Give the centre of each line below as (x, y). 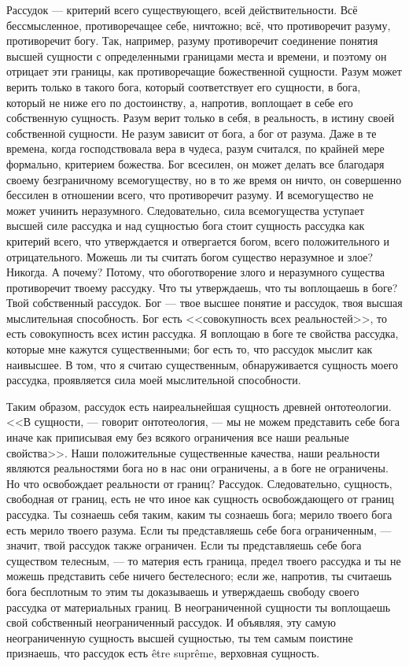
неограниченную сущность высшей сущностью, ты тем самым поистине (180, 637)
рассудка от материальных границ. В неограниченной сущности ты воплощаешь (199, 607)
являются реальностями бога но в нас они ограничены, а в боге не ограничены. (197, 468)
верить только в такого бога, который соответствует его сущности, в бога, (184, 86)
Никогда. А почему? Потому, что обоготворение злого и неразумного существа (196, 272)
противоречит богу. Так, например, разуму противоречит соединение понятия (192, 41)
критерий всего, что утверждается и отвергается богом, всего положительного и (198, 240)
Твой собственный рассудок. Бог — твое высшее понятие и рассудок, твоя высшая (204, 303)
